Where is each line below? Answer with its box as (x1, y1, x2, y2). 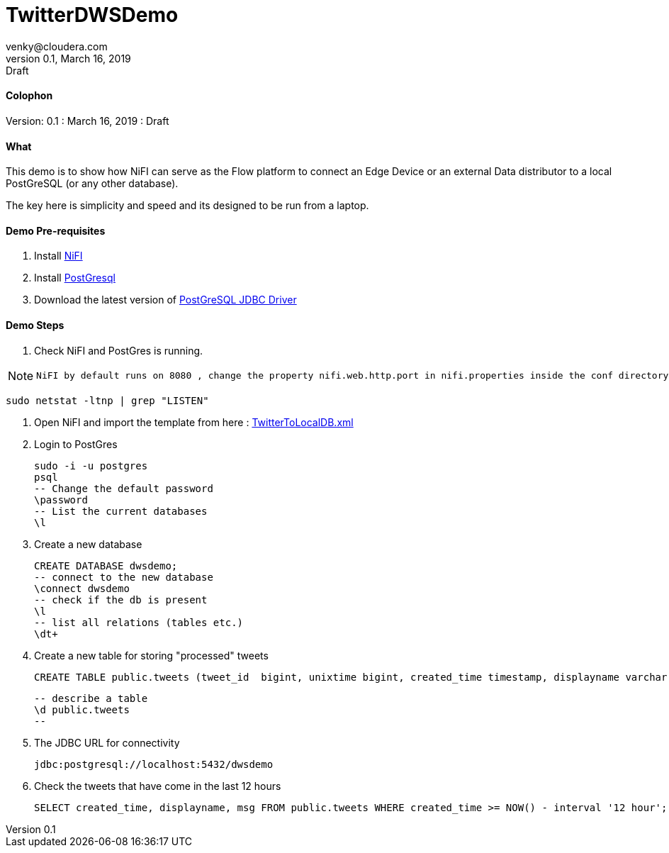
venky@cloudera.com (6, 40, 108, 52)
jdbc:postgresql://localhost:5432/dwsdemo (34, 758, 274, 770)
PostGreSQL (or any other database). (6, 177, 179, 190)
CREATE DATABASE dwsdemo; (34, 559, 178, 572)
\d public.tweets (34, 703, 130, 715)
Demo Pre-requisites (6, 224, 106, 237)
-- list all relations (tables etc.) (34, 616, 244, 628)
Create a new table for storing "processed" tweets (34, 649, 269, 662)
